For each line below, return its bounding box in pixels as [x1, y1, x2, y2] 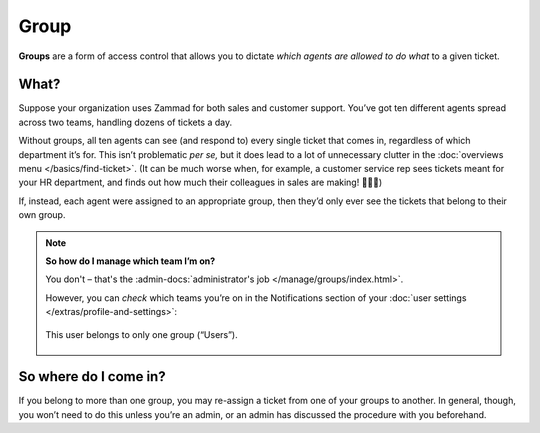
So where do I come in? [18, 368, 166, 385]
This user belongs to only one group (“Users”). [45, 328, 239, 340]
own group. [18, 209, 66, 221]
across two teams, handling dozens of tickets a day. [18, 116, 233, 128]
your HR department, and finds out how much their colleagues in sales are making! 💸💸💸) [18, 176, 383, 189]
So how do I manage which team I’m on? [45, 255, 216, 267]
